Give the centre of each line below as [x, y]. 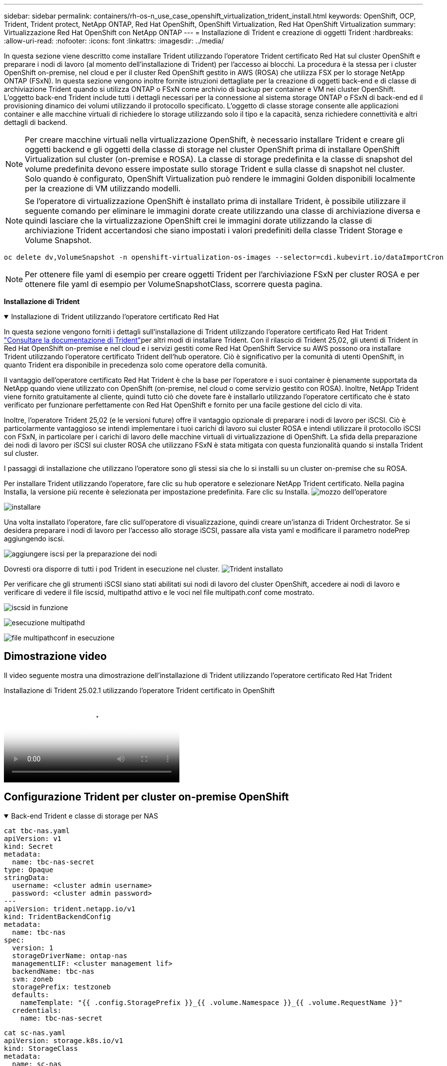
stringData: [27, 877]
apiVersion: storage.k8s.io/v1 [64, 1040]
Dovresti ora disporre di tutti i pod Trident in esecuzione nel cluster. [112, 569]
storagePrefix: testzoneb [61, 987]
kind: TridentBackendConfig [58, 916]
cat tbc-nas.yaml [37, 830]
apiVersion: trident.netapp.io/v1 [70, 909]
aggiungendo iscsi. [34, 539]
